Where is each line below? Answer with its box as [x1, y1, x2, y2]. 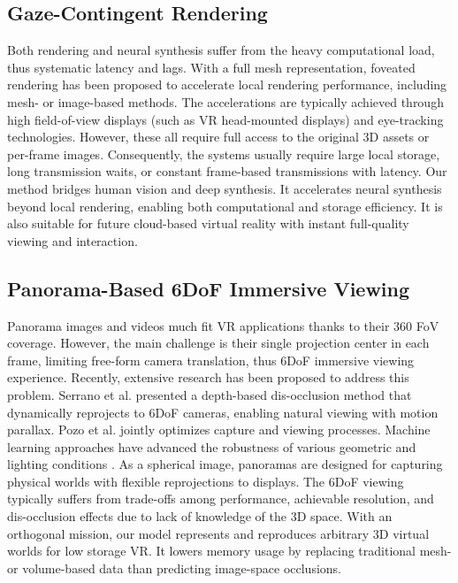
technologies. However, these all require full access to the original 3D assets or [7, 127, 430, 146]
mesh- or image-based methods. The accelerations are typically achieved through [7, 92, 444, 111]
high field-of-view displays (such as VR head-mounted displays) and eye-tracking [7, 110, 444, 128]
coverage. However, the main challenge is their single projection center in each [7, 334, 430, 352]
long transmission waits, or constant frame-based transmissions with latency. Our [7, 162, 447, 180]
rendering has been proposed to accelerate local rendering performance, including [7, 75, 447, 94]
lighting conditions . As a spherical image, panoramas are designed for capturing [7, 455, 443, 473]
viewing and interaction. [7, 231, 138, 249]
